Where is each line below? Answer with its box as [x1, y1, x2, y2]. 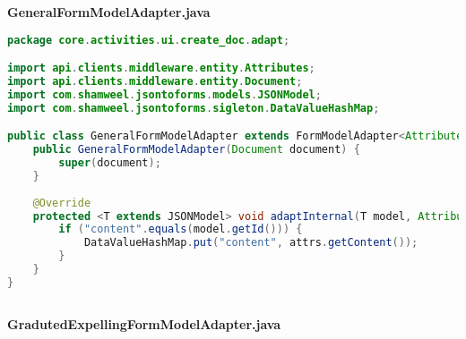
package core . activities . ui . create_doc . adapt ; [7, 33, 290, 47]
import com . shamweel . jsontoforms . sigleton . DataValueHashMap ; [7, 101, 380, 114]
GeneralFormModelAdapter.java [7, 3, 211, 21]
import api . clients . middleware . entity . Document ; [7, 75, 303, 88]
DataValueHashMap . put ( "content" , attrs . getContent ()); [83, 236, 419, 250]
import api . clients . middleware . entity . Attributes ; [7, 62, 315, 75]
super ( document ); [58, 157, 161, 170]
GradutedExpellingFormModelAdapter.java [7, 314, 281, 333]
